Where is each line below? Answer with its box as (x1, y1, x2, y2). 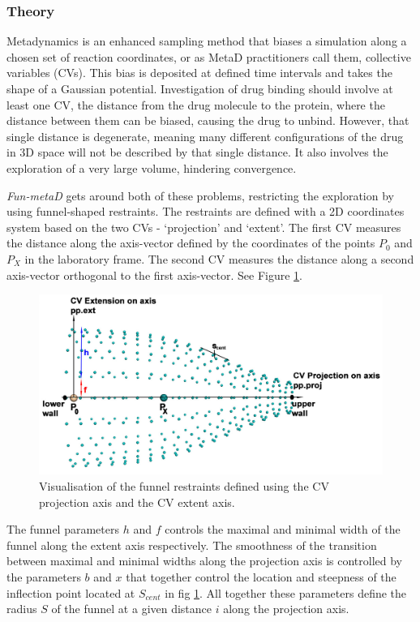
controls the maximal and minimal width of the (165, 521, 401, 538)
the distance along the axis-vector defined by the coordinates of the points (6, 234, 375, 251)
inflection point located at (6, 584, 135, 601)
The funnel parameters (6, 521, 119, 538)
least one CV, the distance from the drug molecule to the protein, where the (6, 96, 385, 113)
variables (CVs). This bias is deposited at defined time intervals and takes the (6, 64, 392, 81)
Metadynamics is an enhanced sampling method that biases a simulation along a (6, 32, 407, 49)
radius (6, 600, 37, 617)
